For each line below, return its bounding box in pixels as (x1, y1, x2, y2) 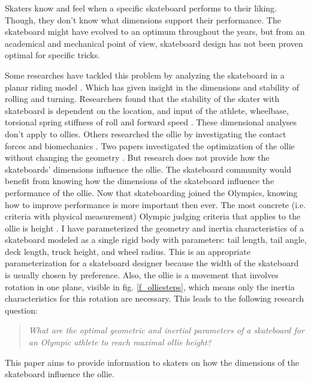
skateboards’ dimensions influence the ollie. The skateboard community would (5, 163, 292, 175)
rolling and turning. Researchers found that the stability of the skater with (5, 92, 280, 105)
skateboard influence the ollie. (5, 368, 114, 380)
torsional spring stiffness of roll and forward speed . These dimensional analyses (5, 116, 297, 128)
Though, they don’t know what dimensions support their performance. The (5, 13, 281, 26)
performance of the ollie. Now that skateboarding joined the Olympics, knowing (5, 186, 298, 198)
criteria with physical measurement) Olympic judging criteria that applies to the (5, 210, 301, 222)
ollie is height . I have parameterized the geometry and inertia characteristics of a (5, 221, 304, 234)
